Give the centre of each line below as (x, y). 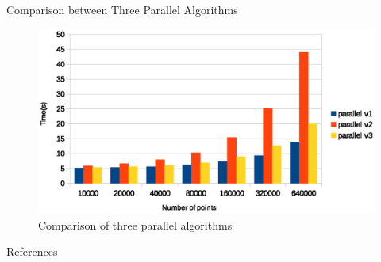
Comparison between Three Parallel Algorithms (122, 9)
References (32, 251)
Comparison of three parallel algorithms (135, 224)
